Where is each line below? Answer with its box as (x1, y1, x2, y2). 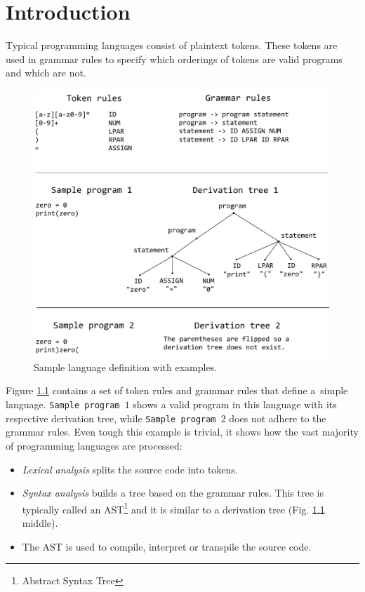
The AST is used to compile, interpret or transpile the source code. (22, 539, 312, 553)
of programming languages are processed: (6, 438, 182, 452)
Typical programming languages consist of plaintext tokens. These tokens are (6, 38, 338, 53)
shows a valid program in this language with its (133, 397, 337, 412)
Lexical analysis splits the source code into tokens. (22, 462, 238, 476)
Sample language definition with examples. (34, 359, 218, 374)
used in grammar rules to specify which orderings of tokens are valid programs (6, 51, 343, 66)
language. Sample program (6, 397, 120, 412)
